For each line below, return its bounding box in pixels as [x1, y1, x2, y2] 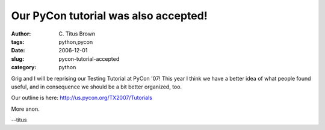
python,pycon [58, 38, 93, 45]
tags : [11, 38, 25, 45]
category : [11, 64, 37, 71]
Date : [11, 47, 25, 54]
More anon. [11, 105, 40, 113]
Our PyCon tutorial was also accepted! [11, 9, 208, 22]
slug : [11, 55, 24, 63]
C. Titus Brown [58, 30, 96, 37]
